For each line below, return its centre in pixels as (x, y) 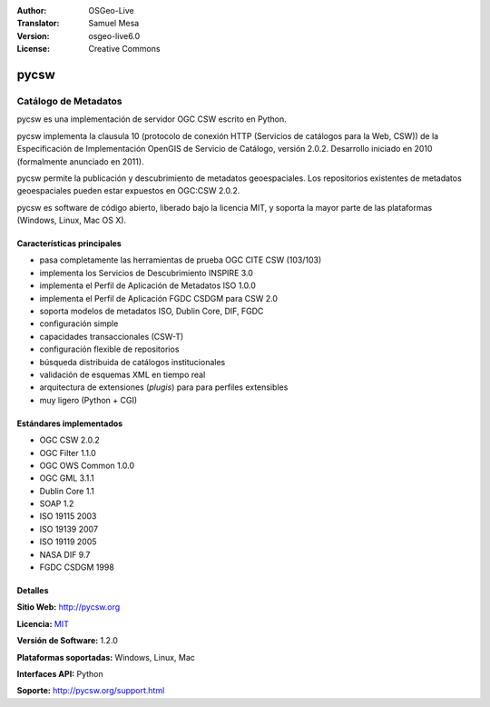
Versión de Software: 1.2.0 (67, 641)
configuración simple (79, 324)
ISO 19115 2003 (68, 516)
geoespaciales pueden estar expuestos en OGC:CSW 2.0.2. (128, 191)
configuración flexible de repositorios (109, 349)
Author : (32, 10)
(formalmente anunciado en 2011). (80, 161)
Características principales (69, 244)
